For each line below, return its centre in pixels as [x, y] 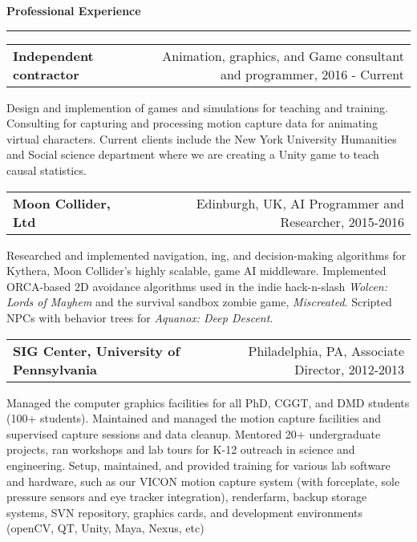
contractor [46, 74]
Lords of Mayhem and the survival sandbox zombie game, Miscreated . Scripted [199, 302]
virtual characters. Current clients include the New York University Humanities [202, 138]
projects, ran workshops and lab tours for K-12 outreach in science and [181, 449]
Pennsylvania [55, 369]
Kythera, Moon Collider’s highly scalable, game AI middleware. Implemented [196, 271]
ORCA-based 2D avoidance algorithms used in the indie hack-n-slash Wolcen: [197, 286]
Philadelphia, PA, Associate [326, 350]
